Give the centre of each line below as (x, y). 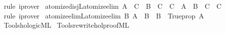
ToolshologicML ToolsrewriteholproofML (66, 25)
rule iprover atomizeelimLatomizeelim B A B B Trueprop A (104, 15)
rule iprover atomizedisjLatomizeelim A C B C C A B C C (112, 6)
